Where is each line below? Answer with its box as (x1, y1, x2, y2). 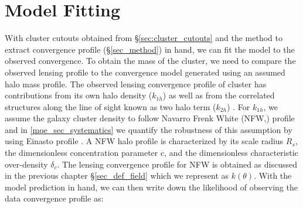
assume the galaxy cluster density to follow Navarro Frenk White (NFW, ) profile (5, 112, 295, 124)
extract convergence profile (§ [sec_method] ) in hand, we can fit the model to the (5, 43, 295, 55)
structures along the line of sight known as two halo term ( (5, 100, 216, 112)
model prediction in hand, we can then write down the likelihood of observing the (5, 180, 298, 193)
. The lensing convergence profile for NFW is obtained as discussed (57, 158, 298, 170)
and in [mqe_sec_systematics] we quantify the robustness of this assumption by (5, 123, 292, 135)
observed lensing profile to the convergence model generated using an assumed (5, 66, 285, 78)
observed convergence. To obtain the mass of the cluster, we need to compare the (5, 54, 296, 67)
